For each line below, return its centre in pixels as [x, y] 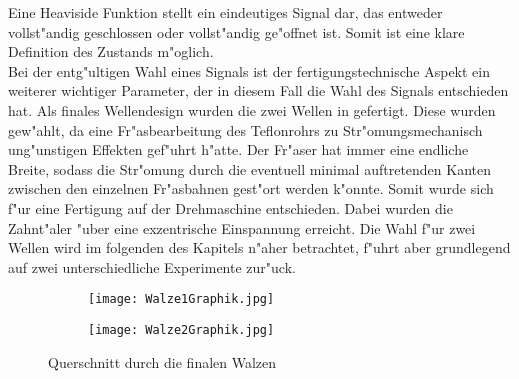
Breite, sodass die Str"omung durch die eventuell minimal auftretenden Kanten [249, 168]
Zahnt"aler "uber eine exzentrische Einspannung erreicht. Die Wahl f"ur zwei [242, 227]
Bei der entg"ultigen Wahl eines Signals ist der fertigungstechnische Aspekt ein [249, 70]
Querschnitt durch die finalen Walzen [162, 361]
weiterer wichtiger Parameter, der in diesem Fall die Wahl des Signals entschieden [258, 90]
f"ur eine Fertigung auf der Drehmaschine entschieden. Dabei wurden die [230, 207]
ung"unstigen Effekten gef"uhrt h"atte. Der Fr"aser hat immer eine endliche [238, 149]
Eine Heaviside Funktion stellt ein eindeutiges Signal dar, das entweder [225, 12]
